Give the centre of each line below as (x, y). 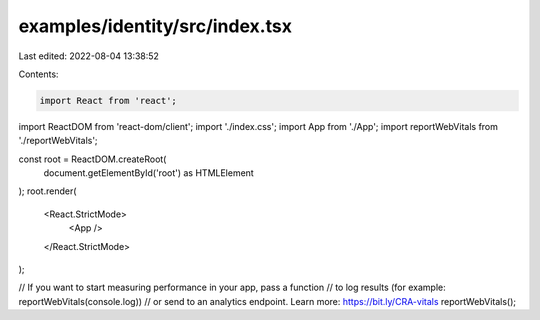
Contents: (38, 74)
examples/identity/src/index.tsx (155, 26)
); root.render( (47, 191)
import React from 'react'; (108, 100)
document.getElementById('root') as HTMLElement (148, 173)
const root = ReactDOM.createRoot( (92, 159)
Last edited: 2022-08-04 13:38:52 (89, 56)
